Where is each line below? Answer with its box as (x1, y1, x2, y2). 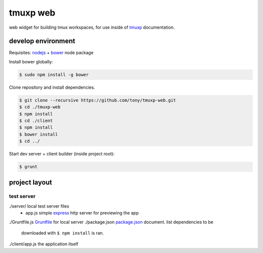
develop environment (9, 37, 75, 45)
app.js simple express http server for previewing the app (25, 210, 139, 216)
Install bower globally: (9, 58, 53, 64)
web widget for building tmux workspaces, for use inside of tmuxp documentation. (9, 24, 175, 30)
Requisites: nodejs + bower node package (9, 50, 94, 56)
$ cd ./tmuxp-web (19, 104, 61, 110)
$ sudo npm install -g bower (19, 72, 89, 78)
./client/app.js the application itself (9, 241, 78, 247)
